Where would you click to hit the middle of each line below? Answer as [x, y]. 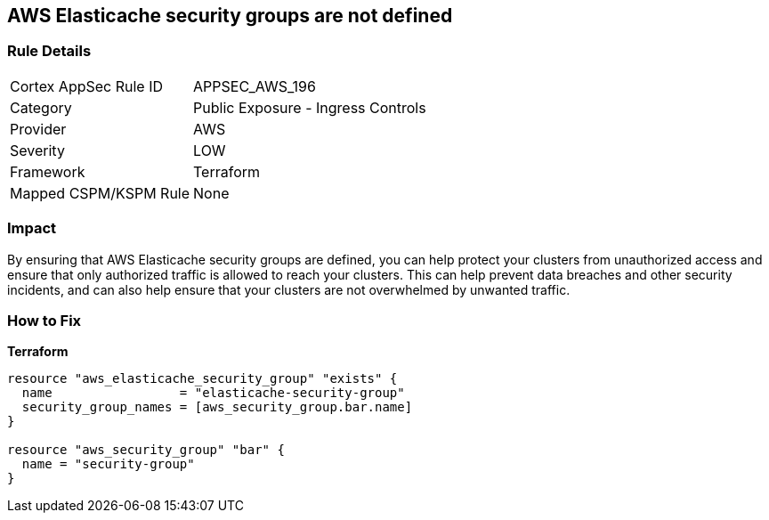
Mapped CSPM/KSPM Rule [100, 193]
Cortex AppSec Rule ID [87, 86]
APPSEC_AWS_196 [255, 86]
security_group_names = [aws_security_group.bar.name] [217, 407]
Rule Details [49, 51]
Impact [32, 228]
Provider [38, 129]
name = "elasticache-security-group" [213, 393]
